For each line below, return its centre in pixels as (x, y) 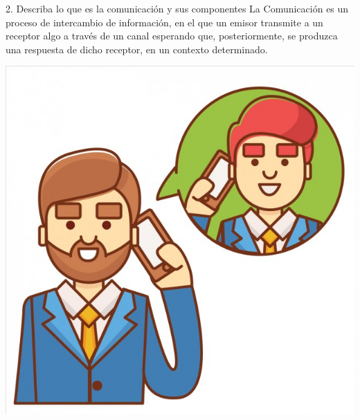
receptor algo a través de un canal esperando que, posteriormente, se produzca (172, 36)
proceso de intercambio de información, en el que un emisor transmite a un (164, 22)
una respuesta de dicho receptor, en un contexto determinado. (137, 49)
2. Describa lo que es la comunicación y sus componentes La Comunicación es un (177, 8)
